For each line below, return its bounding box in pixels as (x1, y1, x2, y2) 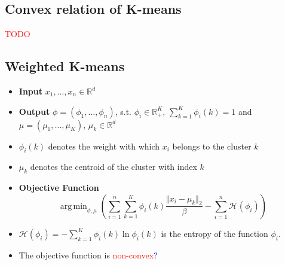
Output (19, 105, 50, 117)
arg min (60, 202, 87, 211)
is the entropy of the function (161, 227, 268, 239)
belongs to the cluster (172, 139, 252, 152)
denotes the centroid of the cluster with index (30, 160, 197, 173)
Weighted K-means (5, 57, 125, 75)
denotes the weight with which (48, 139, 160, 152)
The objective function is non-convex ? (19, 248, 158, 261)
